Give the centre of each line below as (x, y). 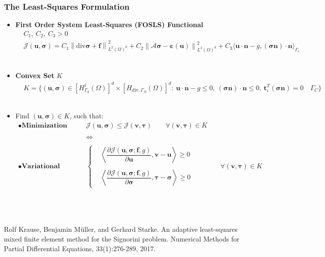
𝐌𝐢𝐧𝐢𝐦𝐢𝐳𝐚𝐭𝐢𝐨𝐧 (44, 125)
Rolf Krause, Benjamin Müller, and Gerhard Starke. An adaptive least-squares (121, 229)
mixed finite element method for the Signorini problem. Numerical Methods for (122, 239)
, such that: (87, 116)
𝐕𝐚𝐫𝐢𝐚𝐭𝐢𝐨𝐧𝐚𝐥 (41, 166)
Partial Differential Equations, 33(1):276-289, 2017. (80, 248)
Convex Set (35, 75)
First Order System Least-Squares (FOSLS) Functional (109, 24)
